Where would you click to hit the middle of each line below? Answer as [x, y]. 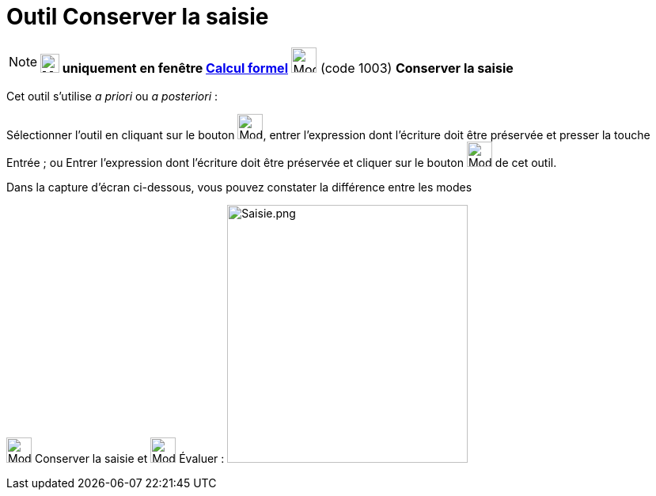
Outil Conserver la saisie [138, 17]
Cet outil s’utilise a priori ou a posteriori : [112, 96]
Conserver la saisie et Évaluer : [129, 458]
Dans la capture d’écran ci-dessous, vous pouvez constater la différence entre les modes [239, 187]
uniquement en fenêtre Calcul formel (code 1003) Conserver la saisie [288, 68]
